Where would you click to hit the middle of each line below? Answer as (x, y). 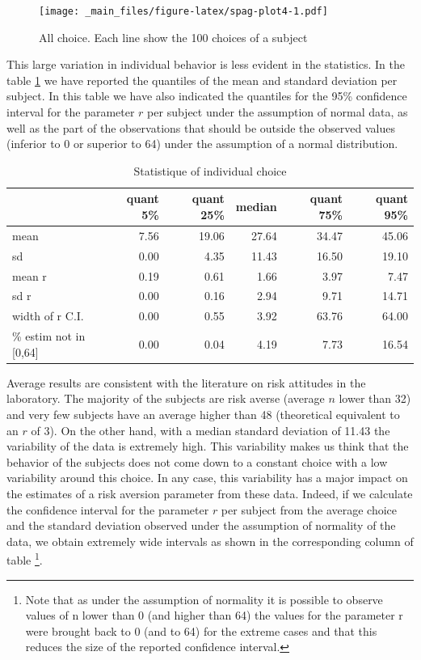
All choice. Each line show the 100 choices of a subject (173, 37)
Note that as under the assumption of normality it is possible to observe (204, 599)
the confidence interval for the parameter (108, 509)
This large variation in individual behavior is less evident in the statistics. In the (206, 64)
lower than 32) (375, 398)
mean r (29, 275)
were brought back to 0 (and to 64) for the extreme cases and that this (201, 630)
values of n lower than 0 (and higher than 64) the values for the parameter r (214, 615)
